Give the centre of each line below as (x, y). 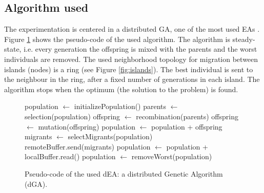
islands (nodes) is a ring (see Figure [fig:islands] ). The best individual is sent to (129, 69)
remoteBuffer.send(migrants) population (88, 146)
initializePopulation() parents (120, 106)
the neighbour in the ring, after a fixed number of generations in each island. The (132, 79)
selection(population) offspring (73, 116)
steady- (244, 39)
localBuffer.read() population (70, 156)
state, (13, 49)
